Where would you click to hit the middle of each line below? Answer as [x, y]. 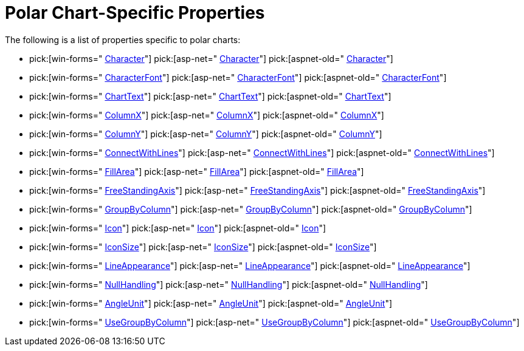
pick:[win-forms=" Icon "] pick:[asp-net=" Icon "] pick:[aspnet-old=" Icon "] [178, 228]
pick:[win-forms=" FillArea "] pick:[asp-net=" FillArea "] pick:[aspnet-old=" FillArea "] [197, 171]
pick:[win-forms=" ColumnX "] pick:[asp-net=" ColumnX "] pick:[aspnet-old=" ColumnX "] [207, 115]
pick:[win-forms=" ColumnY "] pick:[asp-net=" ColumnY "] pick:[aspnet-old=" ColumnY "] [206, 134]
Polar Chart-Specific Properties [135, 13]
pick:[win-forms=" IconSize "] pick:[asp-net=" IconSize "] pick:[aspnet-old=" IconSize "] [203, 247]
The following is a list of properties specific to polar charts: [123, 39]
